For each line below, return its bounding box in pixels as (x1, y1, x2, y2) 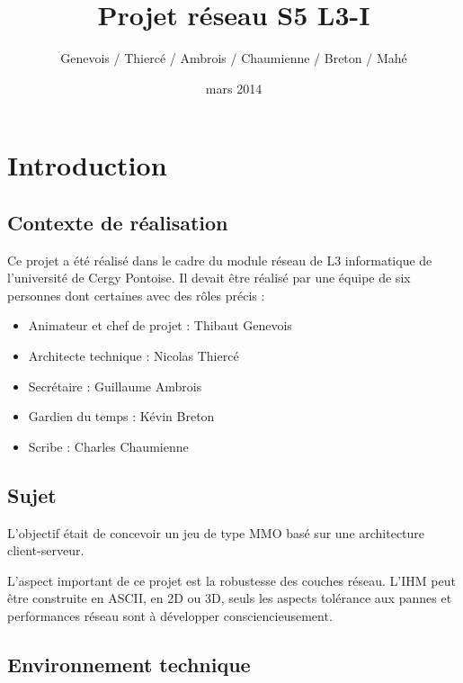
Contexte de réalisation (7, 208, 228, 236)
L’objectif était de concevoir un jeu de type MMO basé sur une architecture (7, 523, 425, 542)
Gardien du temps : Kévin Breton (28, 407, 215, 426)
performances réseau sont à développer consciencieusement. (7, 607, 333, 625)
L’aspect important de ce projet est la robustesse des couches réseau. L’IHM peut (7, 571, 456, 589)
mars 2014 (205, 78, 263, 97)
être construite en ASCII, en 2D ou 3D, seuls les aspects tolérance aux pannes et (7, 589, 452, 607)
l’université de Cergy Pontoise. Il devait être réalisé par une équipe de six (7, 268, 411, 287)
